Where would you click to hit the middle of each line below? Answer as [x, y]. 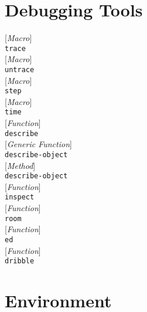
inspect [20, 197]
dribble [20, 261]
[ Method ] [20, 165]
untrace [20, 69]
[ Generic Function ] [38, 144]
